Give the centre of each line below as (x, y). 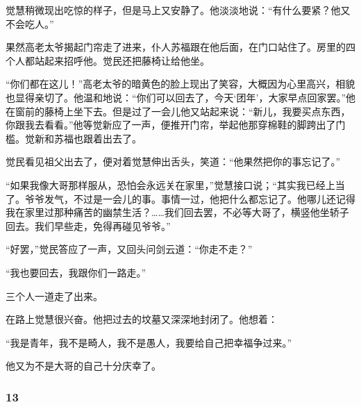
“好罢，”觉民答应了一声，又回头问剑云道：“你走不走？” (129, 249)
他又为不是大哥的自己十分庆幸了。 (83, 366)
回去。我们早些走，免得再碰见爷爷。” (88, 225)
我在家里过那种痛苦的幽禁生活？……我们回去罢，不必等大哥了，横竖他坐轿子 (177, 212)
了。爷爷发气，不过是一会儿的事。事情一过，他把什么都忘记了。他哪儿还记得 (180, 198)
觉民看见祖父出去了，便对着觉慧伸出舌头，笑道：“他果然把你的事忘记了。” (173, 161)
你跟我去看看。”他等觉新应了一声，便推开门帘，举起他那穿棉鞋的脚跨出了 (171, 125)
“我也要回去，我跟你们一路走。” (76, 272)
